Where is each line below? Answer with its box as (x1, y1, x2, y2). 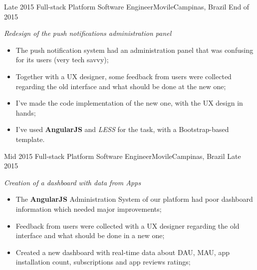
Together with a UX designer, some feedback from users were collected (15, 71, 232, 81)
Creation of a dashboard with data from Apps (4, 177, 141, 187)
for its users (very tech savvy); (15, 54, 109, 65)
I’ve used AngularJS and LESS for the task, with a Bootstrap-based (15, 124, 229, 135)
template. (15, 134, 45, 144)
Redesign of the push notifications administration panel (4, 28, 172, 38)
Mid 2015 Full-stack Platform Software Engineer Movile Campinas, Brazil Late (4, 150, 241, 161)
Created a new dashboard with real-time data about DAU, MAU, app (15, 247, 230, 257)
